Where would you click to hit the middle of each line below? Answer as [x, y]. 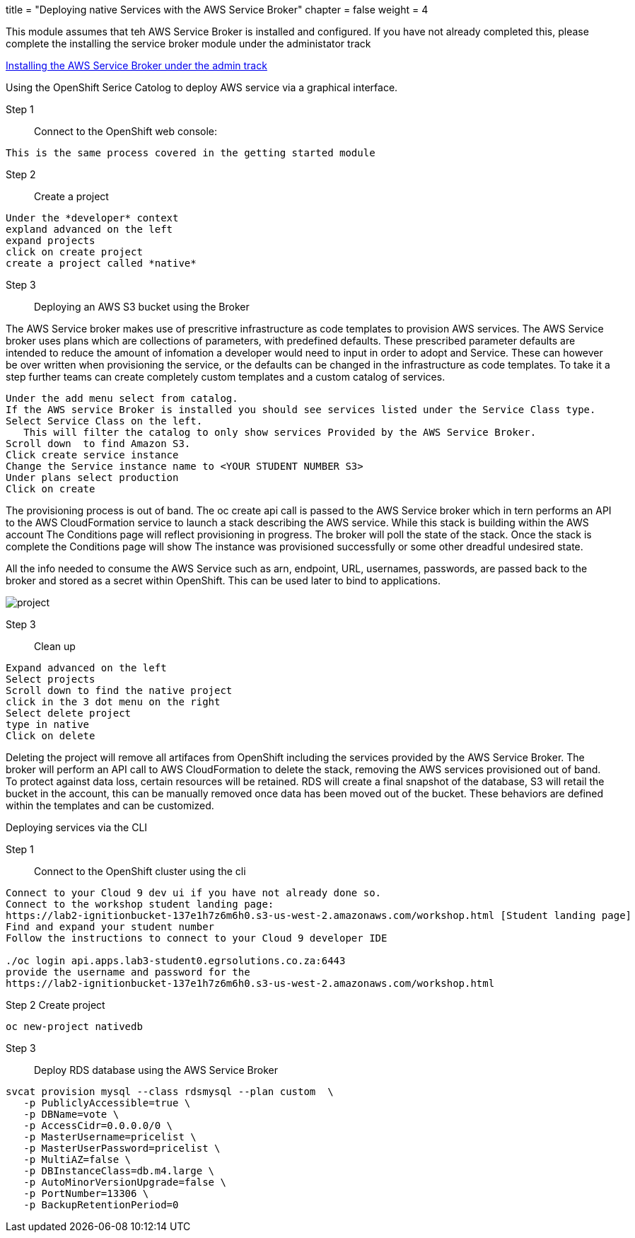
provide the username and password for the [128, 972]
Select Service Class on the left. [104, 421]
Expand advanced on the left [86, 668]
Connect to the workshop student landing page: [140, 904]
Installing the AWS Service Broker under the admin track [136, 65]
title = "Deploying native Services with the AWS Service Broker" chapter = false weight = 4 [217, 10]
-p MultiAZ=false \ [77, 1159]
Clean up [55, 646]
